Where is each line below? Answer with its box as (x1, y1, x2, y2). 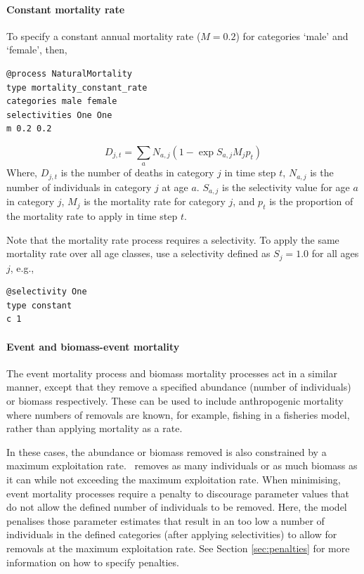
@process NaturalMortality (6, 68, 132, 79)
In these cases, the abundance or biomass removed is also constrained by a (6, 444, 327, 459)
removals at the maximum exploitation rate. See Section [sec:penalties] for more (6, 540, 350, 555)
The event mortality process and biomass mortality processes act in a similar (6, 365, 337, 380)
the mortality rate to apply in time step (6, 209, 178, 223)
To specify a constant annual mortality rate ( (6, 28, 201, 43)
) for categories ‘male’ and (235, 28, 349, 43)
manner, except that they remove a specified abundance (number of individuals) (6, 379, 351, 394)
